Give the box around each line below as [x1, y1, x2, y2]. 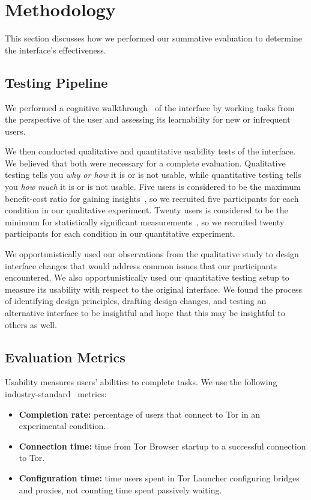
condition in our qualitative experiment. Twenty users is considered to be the [5, 204, 288, 216]
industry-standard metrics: [5, 388, 107, 400]
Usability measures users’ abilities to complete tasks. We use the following [5, 376, 277, 388]
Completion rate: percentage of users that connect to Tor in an [19, 407, 261, 420]
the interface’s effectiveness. [5, 43, 106, 56]
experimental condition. [19, 419, 106, 432]
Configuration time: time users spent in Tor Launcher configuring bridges [19, 471, 300, 484]
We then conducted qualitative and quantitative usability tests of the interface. [5, 145, 296, 157]
